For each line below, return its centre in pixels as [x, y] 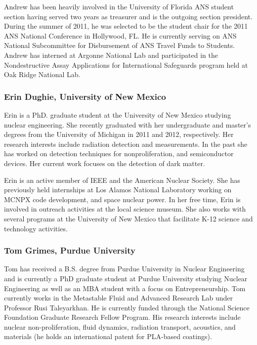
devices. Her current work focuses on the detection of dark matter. [105, 163]
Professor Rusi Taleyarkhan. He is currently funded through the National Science [127, 307]
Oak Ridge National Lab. [42, 74]
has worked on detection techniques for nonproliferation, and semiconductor [119, 153]
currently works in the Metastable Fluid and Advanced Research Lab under [119, 298]
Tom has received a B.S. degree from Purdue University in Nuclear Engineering [124, 269]
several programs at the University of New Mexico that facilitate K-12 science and [128, 218]
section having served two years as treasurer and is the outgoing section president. [128, 16]
